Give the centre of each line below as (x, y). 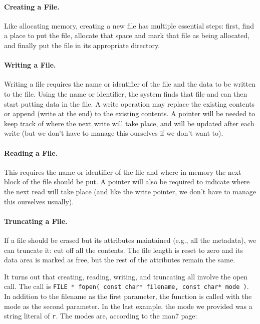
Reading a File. (31, 152)
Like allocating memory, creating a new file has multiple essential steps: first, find (129, 25)
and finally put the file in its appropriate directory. (82, 45)
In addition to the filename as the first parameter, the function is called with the (128, 296)
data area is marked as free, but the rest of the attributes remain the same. (120, 260)
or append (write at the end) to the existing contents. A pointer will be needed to (130, 113)
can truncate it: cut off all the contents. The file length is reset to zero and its (123, 250)
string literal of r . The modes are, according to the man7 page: (101, 316)
